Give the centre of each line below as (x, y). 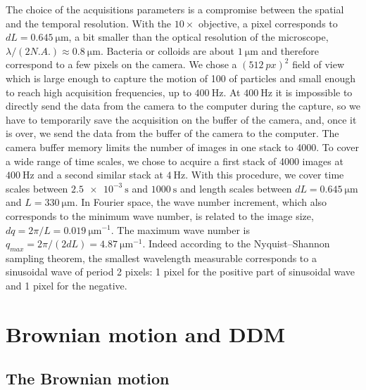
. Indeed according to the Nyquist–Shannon (236, 243)
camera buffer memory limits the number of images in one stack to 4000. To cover (183, 147)
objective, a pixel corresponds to (268, 23)
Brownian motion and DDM (145, 333)
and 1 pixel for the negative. (67, 286)
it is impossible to (314, 92)
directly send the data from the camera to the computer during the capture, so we (183, 106)
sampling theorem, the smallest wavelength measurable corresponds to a (161, 258)
